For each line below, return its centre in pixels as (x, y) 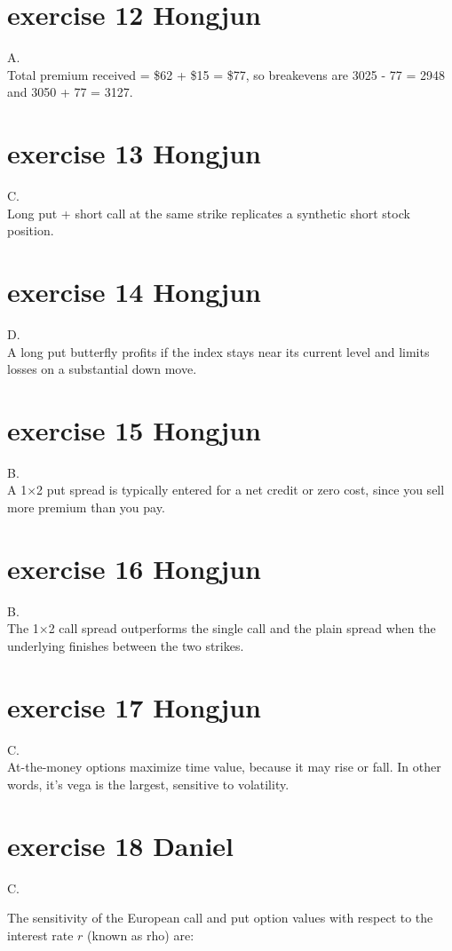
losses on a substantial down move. (102, 369)
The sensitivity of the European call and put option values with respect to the (220, 918)
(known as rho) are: (141, 935)
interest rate (40, 935)
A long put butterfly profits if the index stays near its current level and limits (218, 351)
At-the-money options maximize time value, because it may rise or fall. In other (224, 767)
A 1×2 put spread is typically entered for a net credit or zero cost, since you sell (226, 490)
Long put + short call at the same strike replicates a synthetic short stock (209, 213)
